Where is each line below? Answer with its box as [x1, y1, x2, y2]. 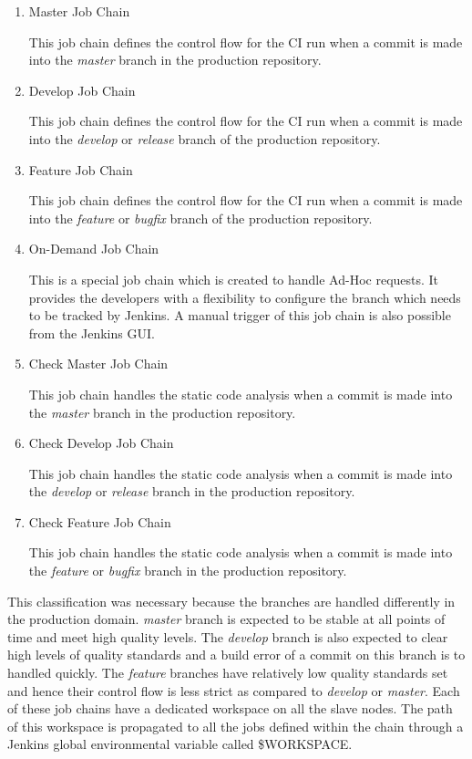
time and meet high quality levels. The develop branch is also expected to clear [7, 627, 448, 646]
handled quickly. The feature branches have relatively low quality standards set [7, 663, 448, 682]
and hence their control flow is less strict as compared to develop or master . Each [7, 681, 460, 700]
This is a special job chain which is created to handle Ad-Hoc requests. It [28, 269, 439, 288]
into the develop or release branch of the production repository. [28, 129, 381, 148]
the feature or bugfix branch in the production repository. [28, 561, 347, 580]
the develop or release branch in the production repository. [28, 482, 355, 501]
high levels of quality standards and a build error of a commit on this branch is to [7, 645, 466, 664]
